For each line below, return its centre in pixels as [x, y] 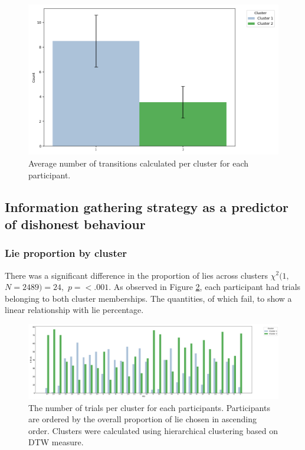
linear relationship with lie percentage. [74, 310]
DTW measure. [56, 442]
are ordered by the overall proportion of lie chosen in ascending [142, 419]
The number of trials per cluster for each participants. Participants [149, 407]
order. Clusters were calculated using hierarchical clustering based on [153, 430]
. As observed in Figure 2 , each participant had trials [205, 287]
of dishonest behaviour [75, 224]
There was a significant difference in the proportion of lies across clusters [137, 275]
